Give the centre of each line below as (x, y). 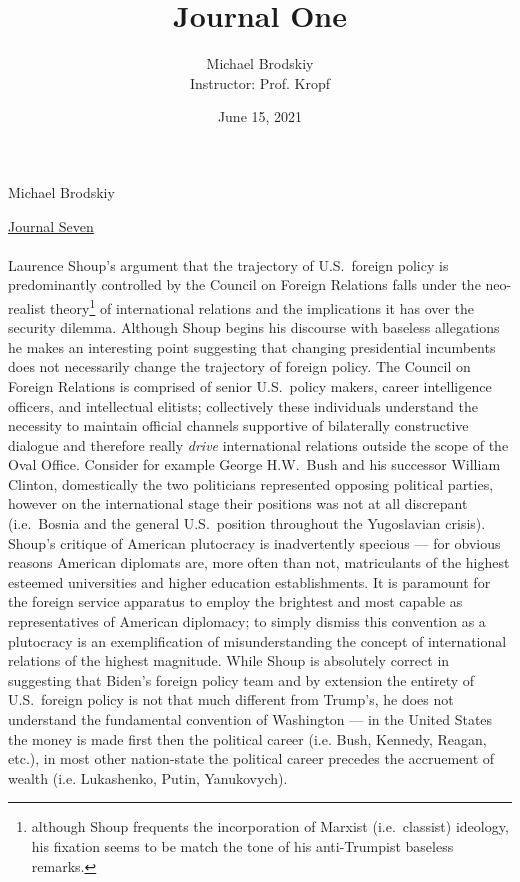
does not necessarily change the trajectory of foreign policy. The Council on (239, 366)
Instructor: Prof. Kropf (260, 82)
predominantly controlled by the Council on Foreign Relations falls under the (244, 284)
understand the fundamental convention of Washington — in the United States (250, 719)
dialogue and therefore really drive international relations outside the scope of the (258, 444)
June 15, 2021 (260, 116)
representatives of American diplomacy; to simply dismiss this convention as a (247, 621)
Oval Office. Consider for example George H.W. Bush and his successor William (254, 464)
